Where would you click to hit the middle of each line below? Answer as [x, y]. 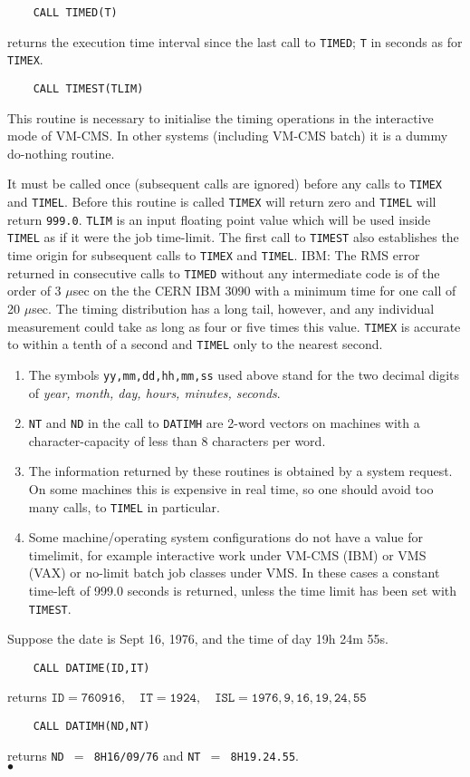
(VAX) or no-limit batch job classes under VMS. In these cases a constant [234, 573]
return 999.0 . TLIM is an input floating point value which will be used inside [219, 219]
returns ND [36, 755]
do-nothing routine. [61, 153]
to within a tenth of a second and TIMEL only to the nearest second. [195, 344]
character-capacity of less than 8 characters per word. [177, 440]
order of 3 [34, 291]
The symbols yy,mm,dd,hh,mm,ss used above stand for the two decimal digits [244, 374]
